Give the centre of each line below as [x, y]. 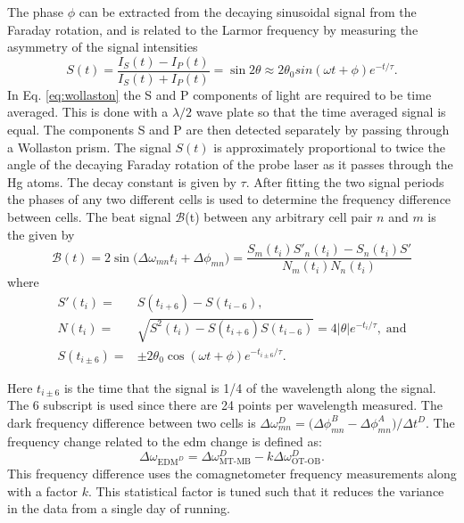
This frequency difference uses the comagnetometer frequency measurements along [232, 474]
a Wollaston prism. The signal [89, 147]
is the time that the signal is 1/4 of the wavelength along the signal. [250, 387]
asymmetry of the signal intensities [103, 47]
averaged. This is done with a [88, 112]
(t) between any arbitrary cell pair [279, 217]
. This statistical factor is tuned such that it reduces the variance [266, 490]
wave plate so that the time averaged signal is [321, 112]
